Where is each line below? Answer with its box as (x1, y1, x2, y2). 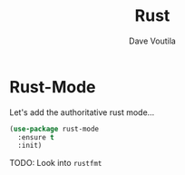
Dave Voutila (128, 35, 177, 46)
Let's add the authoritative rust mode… (9, 106, 155, 118)
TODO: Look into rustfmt (9, 158, 102, 169)
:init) (17, 141, 43, 151)
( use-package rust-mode (9, 124, 100, 133)
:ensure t (17, 132, 54, 141)
